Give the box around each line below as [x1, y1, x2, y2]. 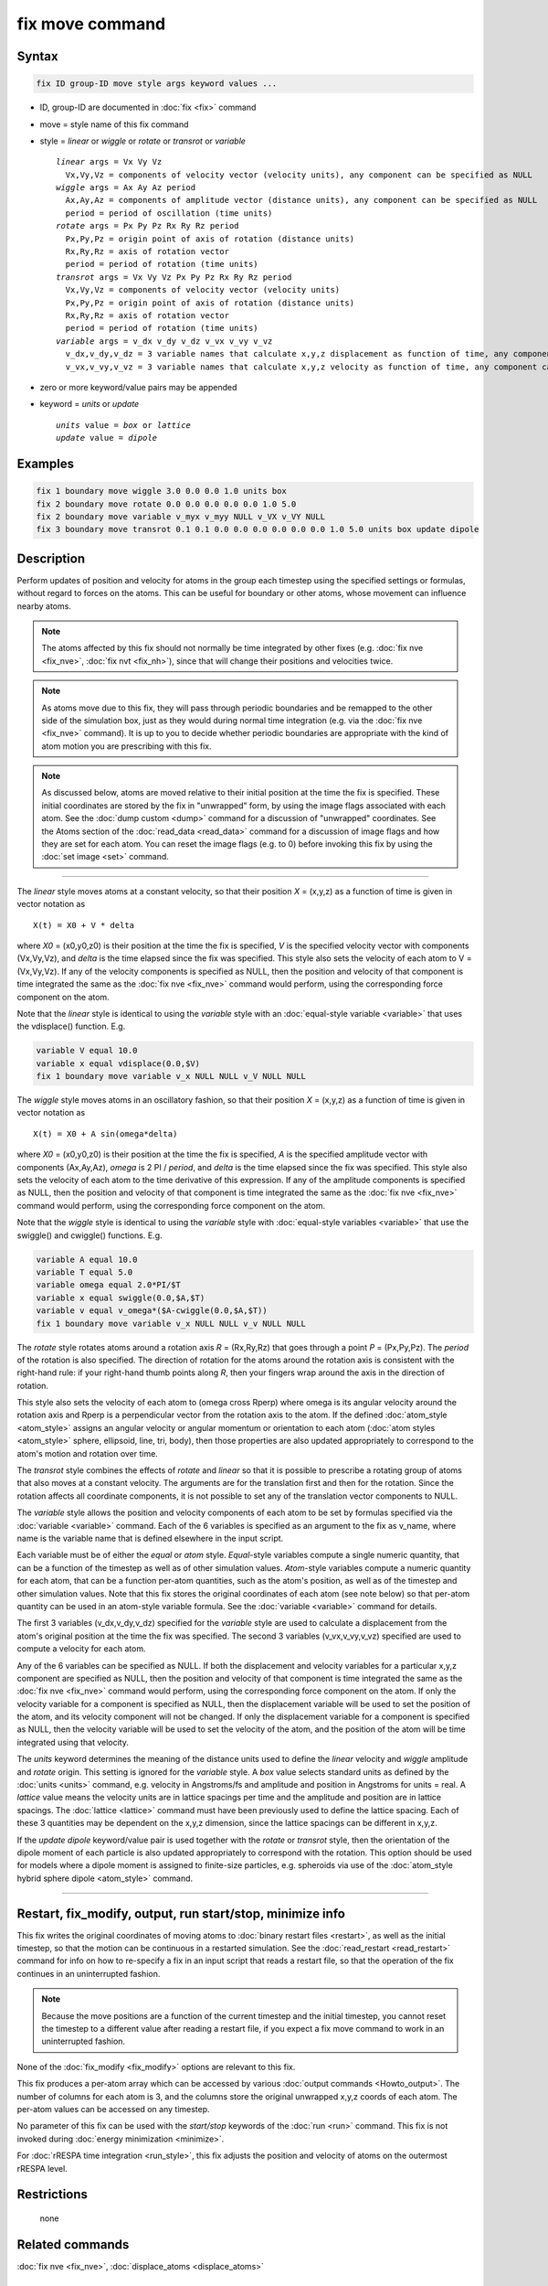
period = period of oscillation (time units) [65, 208, 273, 219]
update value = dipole [56, 433, 158, 443]
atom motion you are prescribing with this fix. [41, 741, 212, 752]
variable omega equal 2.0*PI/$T [36, 1280, 182, 1290]
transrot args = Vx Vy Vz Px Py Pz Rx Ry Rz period [56, 272, 292, 283]
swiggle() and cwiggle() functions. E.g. [16, 1230, 163, 1241]
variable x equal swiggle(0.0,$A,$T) [36, 1292, 205, 1303]
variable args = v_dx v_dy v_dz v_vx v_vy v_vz [56, 336, 273, 347]
